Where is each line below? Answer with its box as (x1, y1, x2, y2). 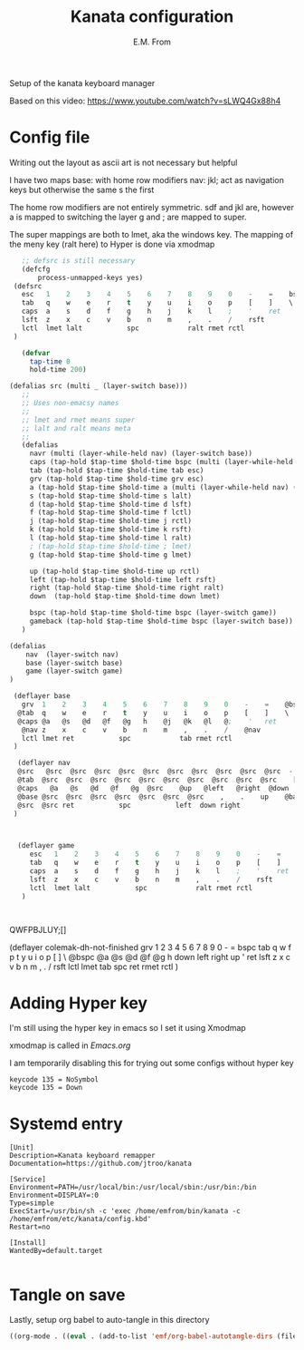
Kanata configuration (70, 6, 234, 27)
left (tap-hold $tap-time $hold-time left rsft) (29, 575, 217, 584)
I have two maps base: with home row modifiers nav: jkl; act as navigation (9, 174, 285, 185)
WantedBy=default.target (9, 1247, 103, 1256)
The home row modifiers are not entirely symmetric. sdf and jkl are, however (9, 201, 295, 212)
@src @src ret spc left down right (17, 801, 242, 810)
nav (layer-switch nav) (25, 650, 119, 659)
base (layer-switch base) (25, 658, 124, 667)
